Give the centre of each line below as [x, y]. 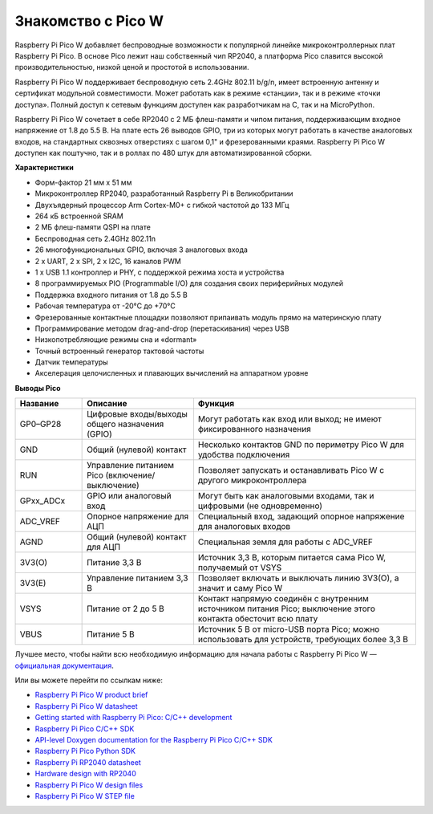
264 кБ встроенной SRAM [79, 216]
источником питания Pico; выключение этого [287, 608]
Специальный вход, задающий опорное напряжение [301, 516]
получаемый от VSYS [240, 568]
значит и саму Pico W [240, 588]
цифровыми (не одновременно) [260, 506]
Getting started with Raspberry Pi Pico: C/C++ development [134, 718]
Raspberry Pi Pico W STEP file [85, 796]
